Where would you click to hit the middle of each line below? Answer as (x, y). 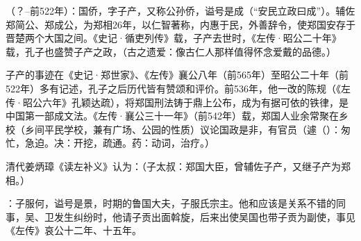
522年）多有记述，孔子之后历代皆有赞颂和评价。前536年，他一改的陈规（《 (173, 88)
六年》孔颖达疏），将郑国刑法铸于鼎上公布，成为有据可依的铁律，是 (195, 102)
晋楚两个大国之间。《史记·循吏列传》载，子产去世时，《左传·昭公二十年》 (174, 38)
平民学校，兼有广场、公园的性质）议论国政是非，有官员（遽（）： (192, 129)
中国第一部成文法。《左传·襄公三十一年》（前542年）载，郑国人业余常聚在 (172, 116)
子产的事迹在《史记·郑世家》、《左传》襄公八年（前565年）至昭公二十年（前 (177, 75)
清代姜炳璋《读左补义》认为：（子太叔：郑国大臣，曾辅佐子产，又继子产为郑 (178, 166)
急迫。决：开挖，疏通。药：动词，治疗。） (119, 143)
